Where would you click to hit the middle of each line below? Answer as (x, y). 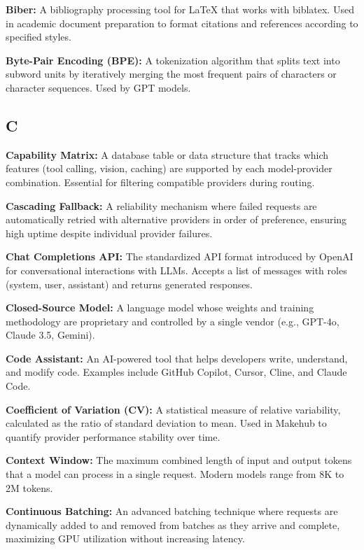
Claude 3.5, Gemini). (50, 335)
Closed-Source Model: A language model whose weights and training (160, 308)
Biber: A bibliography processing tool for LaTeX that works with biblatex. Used (180, 9)
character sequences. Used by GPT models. (98, 87)
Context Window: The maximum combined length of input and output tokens (179, 460)
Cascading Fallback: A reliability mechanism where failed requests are (161, 205)
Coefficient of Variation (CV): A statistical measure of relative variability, (173, 409)
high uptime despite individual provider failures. (109, 233)
